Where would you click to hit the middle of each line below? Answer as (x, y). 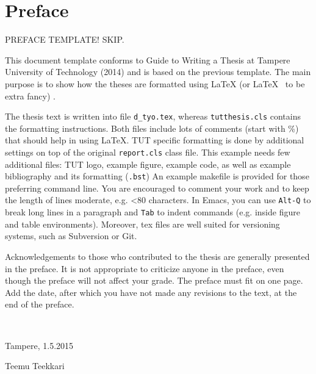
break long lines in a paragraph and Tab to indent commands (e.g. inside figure (153, 212)
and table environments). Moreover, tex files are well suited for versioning (142, 224)
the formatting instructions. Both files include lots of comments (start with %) (152, 128)
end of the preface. (40, 304)
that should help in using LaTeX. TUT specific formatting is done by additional (155, 140)
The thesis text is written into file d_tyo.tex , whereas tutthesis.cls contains (153, 116)
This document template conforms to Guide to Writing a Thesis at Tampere (148, 59)
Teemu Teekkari (35, 366)
